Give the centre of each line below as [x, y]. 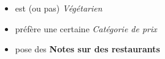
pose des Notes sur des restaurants [87, 49]
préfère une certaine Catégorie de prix [86, 28]
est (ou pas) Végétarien [59, 8]
